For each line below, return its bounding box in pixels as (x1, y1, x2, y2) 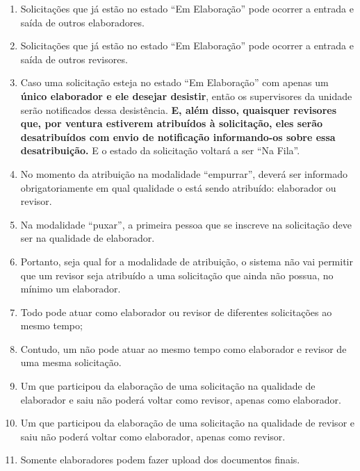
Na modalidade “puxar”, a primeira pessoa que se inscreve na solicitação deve (20, 217, 352, 231)
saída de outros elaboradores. (20, 15, 145, 29)
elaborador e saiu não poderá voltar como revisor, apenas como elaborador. (20, 392, 341, 406)
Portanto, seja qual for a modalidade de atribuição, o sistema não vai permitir (20, 254, 353, 268)
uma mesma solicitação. (20, 355, 122, 370)
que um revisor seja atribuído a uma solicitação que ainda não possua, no (20, 267, 334, 282)
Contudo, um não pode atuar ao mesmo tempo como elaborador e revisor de (20, 341, 347, 356)
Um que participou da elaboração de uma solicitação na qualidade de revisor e (20, 415, 354, 430)
